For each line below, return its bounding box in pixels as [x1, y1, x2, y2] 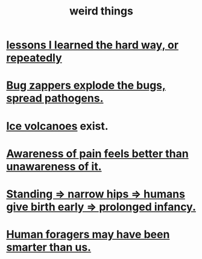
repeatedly [6, 51, 62, 65]
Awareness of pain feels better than [6, 147, 189, 161]
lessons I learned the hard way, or [6, 38, 179, 52]
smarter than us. [6, 240, 92, 254]
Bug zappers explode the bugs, [6, 78, 166, 92]
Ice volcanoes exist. [6, 119, 109, 133]
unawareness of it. [6, 159, 102, 173]
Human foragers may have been [6, 228, 170, 241]
